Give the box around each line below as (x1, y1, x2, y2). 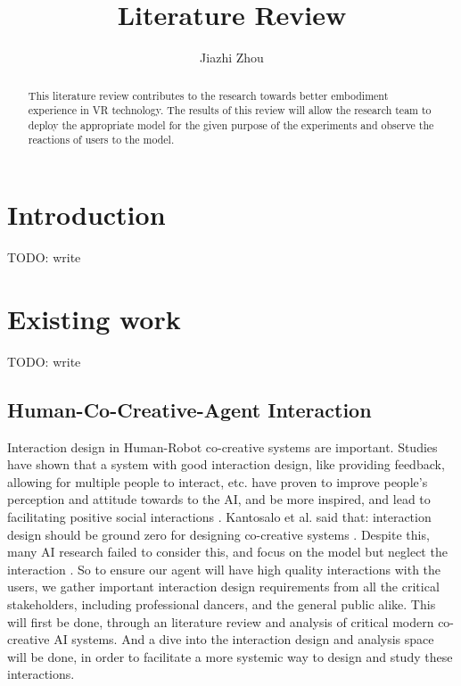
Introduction (7, 196, 166, 233)
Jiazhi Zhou (200, 48, 264, 67)
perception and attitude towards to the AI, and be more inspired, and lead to (7, 490, 431, 508)
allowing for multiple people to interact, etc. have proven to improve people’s (7, 472, 428, 491)
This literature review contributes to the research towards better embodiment (28, 87, 389, 103)
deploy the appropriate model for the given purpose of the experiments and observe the (28, 117, 434, 132)
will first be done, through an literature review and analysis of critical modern (7, 612, 434, 631)
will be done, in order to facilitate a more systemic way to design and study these (7, 647, 453, 665)
